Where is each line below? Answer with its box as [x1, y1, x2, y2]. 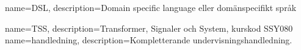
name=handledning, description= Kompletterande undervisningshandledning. [5, 34, 292, 46]
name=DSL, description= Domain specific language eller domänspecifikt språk [5, 1, 297, 13]
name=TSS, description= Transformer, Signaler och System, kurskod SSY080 [5, 21, 293, 34]
